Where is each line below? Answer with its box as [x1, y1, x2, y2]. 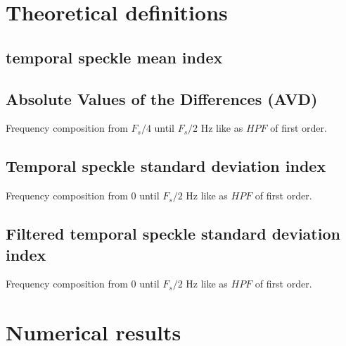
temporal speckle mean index [6, 46, 223, 68]
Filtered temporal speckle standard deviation [6, 223, 340, 245]
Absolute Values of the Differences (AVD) [6, 87, 318, 109]
